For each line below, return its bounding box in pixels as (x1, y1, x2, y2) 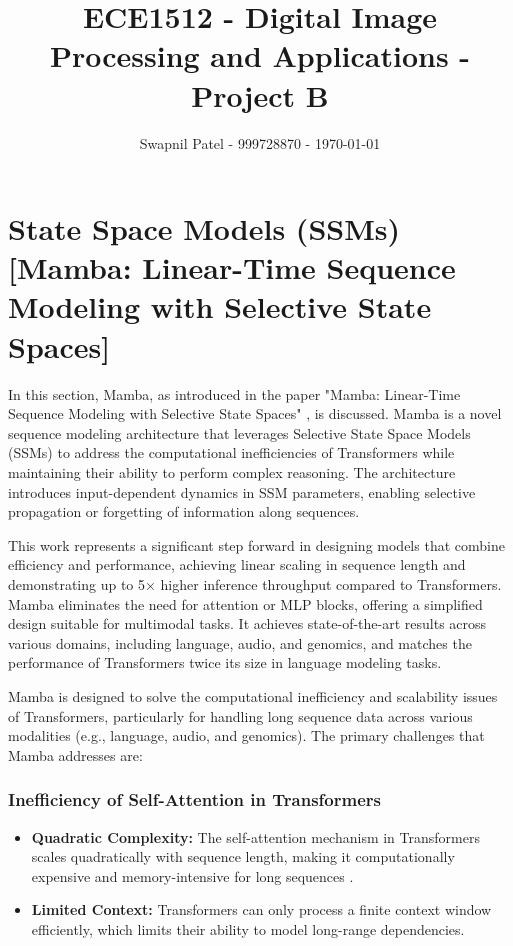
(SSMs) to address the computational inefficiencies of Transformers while (8, 442, 455, 463)
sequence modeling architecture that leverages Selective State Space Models (8, 422, 471, 443)
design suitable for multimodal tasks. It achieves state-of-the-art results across (8, 613, 487, 634)
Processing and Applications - (49, 35, 471, 76)
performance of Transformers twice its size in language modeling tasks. (8, 652, 442, 673)
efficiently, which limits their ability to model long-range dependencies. (31, 918, 465, 939)
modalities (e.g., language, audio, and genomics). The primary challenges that (8, 725, 485, 746)
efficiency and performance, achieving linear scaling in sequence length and (8, 554, 466, 575)
